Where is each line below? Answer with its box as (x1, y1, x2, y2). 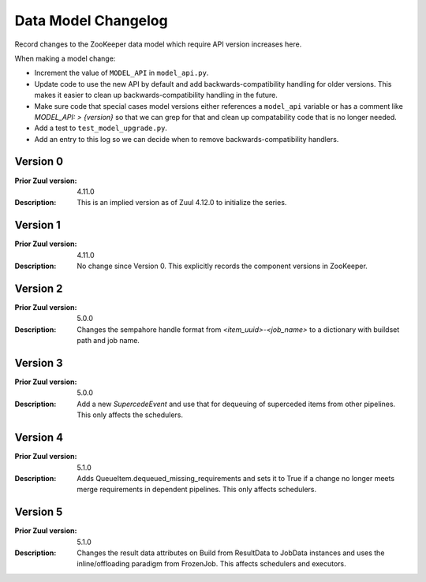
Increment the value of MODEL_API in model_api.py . (34, 68, 209, 78)
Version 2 (14, 282, 63, 295)
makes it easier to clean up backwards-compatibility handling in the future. (34, 91, 278, 100)
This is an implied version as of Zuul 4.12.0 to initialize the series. (77, 198, 287, 207)
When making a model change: (14, 54, 116, 63)
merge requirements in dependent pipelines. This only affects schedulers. (77, 485, 317, 494)
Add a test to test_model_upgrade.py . (34, 123, 167, 133)
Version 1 (14, 218, 61, 232)
